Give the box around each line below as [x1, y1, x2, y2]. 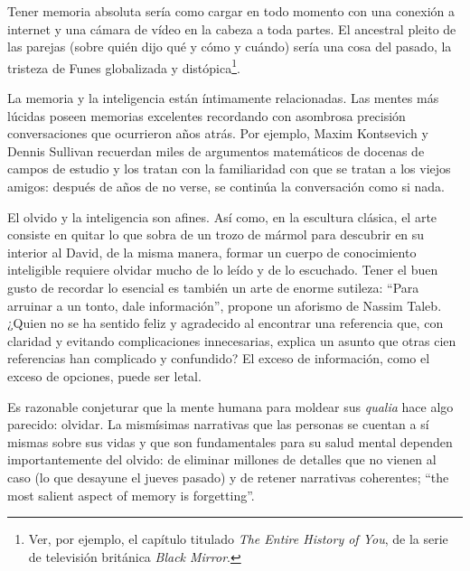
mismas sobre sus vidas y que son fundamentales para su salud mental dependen [7, 432, 453, 451]
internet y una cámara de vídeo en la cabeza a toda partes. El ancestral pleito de [7, 19, 456, 38]
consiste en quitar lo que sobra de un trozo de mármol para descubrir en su [7, 225, 425, 244]
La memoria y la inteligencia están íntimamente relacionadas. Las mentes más [7, 89, 439, 108]
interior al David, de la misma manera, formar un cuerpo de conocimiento [7, 242, 417, 261]
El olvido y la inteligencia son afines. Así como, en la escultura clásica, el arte [7, 207, 437, 226]
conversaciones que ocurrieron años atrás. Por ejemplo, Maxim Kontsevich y [7, 124, 428, 143]
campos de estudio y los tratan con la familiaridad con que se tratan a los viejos [7, 159, 451, 178]
